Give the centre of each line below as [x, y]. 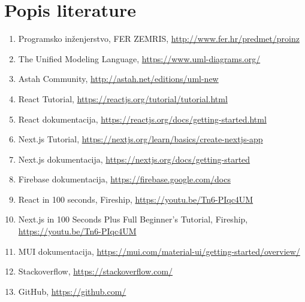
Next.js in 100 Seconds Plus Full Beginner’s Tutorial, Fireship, [133, 219]
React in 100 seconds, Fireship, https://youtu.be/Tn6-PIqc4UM [136, 199]
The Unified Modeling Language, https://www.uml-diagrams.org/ [139, 58]
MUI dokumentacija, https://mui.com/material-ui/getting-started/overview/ [159, 251]
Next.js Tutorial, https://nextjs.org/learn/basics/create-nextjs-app [141, 139]
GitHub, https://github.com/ [72, 291]
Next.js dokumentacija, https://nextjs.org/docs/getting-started [134, 159]
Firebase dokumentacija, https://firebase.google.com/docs [124, 179]
